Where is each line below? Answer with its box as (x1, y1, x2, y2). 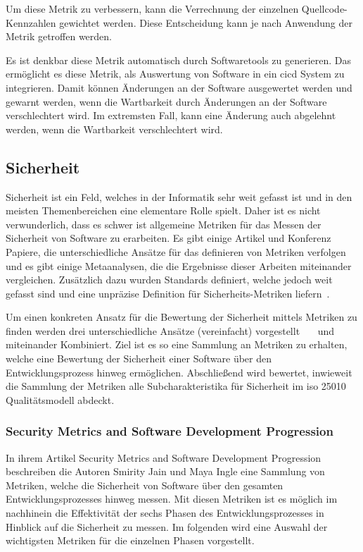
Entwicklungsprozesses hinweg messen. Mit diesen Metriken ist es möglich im (6, 491, 338, 506)
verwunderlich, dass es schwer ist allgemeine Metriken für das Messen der (6, 216, 321, 231)
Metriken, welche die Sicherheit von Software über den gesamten (6, 477, 284, 492)
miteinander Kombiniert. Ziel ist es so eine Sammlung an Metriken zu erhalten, (6, 337, 348, 352)
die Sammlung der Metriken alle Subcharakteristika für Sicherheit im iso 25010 (6, 379, 346, 393)
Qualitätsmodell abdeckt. (6, 392, 115, 407)
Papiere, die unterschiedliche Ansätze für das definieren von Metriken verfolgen (6, 244, 346, 259)
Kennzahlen (6, 15, 56, 30)
